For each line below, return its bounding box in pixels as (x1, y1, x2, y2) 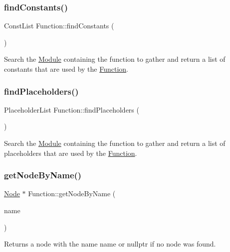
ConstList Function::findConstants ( (4, 20, 114, 31)
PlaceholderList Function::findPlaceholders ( (4, 104, 139, 115)
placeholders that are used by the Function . (4, 147, 137, 158)
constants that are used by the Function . (4, 64, 128, 74)
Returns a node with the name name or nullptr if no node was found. (4, 239, 216, 249)
